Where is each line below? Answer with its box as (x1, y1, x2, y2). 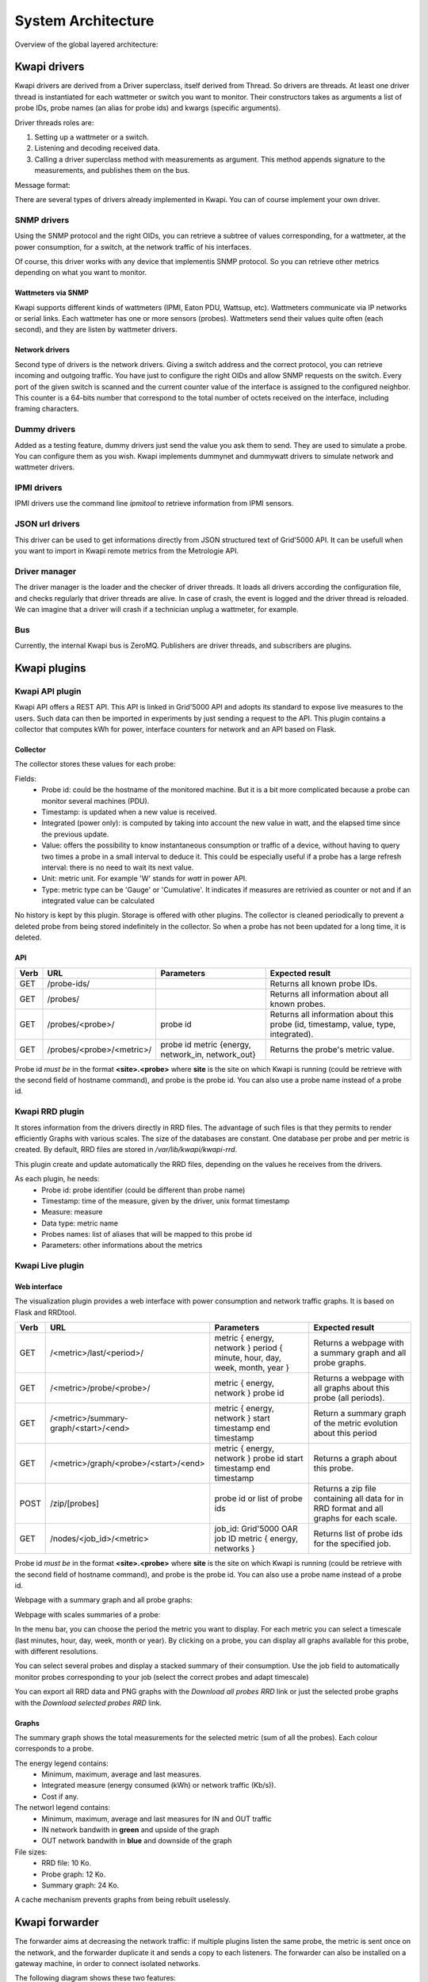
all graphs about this (313, 1383, 390, 1394)
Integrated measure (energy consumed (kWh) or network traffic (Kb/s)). (41, 1781, 277, 1790)
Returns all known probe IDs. (269, 978, 378, 989)
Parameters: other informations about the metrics (41, 1241, 203, 1250)
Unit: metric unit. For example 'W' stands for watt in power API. (41, 874, 247, 883)
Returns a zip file (313, 1483, 376, 1494)
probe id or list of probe (214, 1493, 303, 1504)
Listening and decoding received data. (34, 143, 160, 153)
